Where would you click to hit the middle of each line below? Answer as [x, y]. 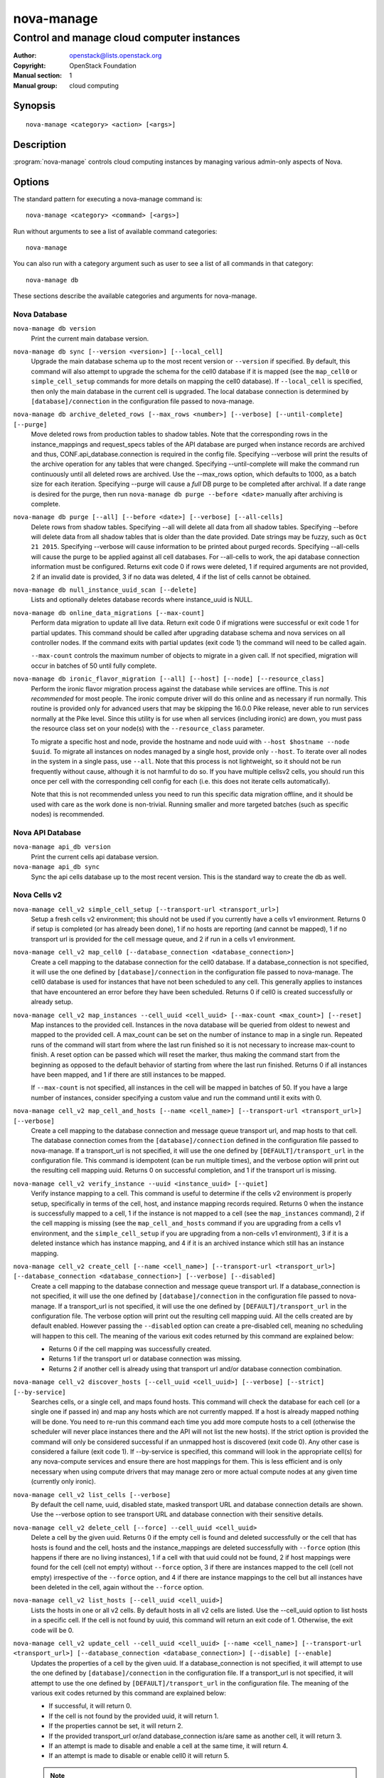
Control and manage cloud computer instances [127, 38]
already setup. [52, 1002]
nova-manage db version [54, 329]
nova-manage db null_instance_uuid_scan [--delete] [105, 590]
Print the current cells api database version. [95, 856]
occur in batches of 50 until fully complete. [94, 666]
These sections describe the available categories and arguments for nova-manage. [135, 296]
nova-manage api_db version [62, 847]
